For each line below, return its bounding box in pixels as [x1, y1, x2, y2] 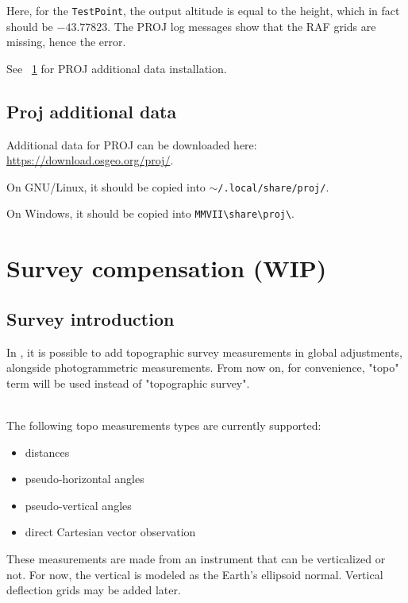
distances [25, 443, 70, 460]
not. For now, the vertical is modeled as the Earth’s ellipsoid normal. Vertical [6, 566, 383, 582]
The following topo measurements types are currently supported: [6, 417, 321, 434]
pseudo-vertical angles [25, 497, 132, 513]
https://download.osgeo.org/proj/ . [6, 152, 174, 168]
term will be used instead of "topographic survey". [6, 374, 250, 391]
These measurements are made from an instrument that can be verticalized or [6, 551, 386, 567]
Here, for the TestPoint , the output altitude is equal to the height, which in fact [6, 2, 400, 18]
